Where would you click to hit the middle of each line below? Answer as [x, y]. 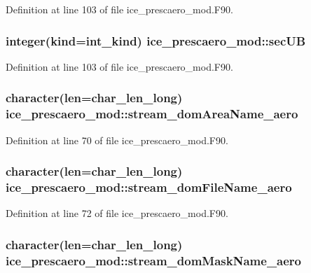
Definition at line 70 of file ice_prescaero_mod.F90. [117, 140]
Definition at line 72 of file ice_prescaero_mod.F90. [117, 213]
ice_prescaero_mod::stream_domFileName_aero [149, 187]
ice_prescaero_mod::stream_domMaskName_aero [154, 260]
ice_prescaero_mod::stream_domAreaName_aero [152, 114]
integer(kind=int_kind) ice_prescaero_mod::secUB [156, 40]
